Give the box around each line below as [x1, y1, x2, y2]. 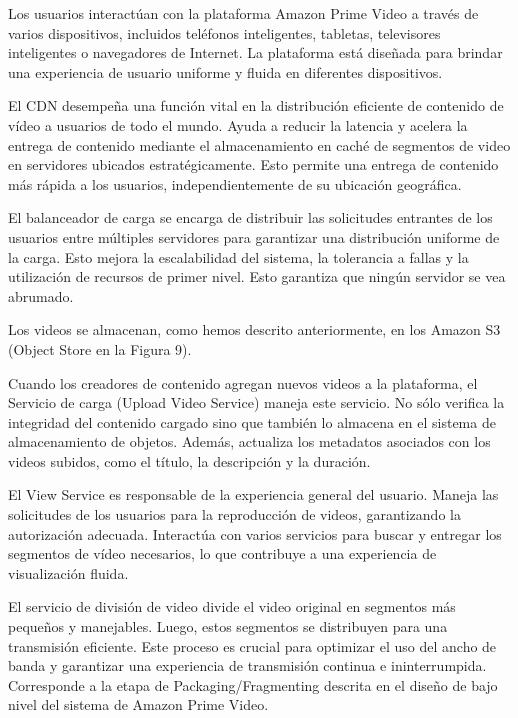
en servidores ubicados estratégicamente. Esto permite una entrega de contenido [8, 154, 499, 175]
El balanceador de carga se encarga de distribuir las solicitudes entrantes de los [8, 207, 493, 228]
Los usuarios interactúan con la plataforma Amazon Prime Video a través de [8, 3, 479, 23]
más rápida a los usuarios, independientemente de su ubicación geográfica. [8, 173, 462, 194]
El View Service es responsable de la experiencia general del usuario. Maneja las [8, 484, 499, 505]
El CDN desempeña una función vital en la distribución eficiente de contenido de [8, 95, 504, 116]
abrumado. [8, 285, 74, 306]
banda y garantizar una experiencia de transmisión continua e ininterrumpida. [8, 655, 487, 676]
